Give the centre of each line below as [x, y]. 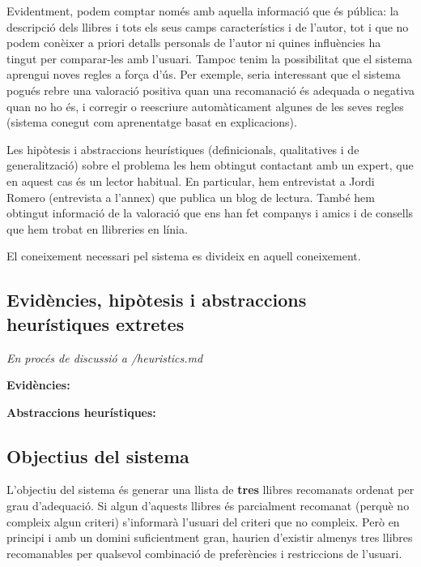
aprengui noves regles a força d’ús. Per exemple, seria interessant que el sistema [204, 74]
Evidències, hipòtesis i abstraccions [157, 300]
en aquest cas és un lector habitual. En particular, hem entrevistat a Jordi [191, 180]
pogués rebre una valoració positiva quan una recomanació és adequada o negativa [210, 90]
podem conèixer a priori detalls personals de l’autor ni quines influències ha [194, 43]
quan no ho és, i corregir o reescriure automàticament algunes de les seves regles [205, 106]
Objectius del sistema [98, 455]
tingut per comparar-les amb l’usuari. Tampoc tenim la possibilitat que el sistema [210, 58]
